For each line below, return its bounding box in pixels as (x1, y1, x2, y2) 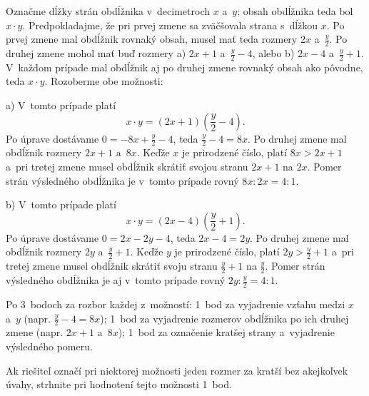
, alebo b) (252, 46, 295, 61)
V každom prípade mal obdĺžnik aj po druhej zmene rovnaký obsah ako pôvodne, (6, 59, 363, 74)
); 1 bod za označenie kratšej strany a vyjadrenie (118, 325, 335, 340)
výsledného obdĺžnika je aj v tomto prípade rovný (6, 273, 226, 288)
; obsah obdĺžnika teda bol (237, 4, 353, 18)
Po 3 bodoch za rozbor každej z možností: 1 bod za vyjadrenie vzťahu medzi (6, 296, 345, 311)
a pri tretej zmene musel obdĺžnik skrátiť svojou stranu (6, 159, 248, 174)
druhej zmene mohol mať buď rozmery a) (6, 46, 186, 61)
